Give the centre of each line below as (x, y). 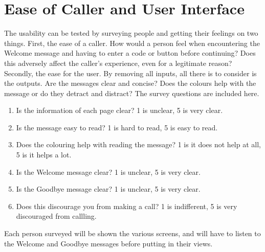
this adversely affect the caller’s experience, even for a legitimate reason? (118, 63)
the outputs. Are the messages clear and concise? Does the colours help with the (130, 83)
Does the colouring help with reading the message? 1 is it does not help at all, (138, 144)
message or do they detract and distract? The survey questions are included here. (132, 93)
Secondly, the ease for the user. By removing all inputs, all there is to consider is (130, 73)
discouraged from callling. (56, 216)
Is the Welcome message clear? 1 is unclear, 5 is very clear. (108, 171)
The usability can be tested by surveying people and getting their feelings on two (131, 33)
